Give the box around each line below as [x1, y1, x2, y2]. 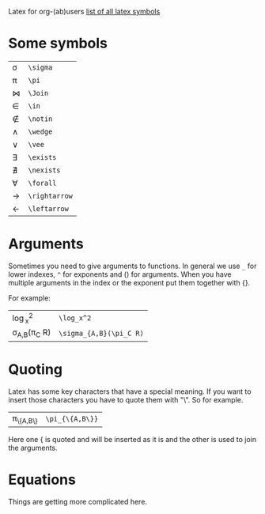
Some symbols [8, 35, 108, 52]
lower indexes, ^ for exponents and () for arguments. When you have [8, 269, 232, 279]
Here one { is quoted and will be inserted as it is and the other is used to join [8, 434, 257, 444]
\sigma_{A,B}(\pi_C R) [59, 328, 144, 338]
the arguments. [8, 443, 58, 452]
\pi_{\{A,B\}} [45, 414, 99, 424]
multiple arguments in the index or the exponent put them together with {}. [8, 278, 251, 287]
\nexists [28, 165, 61, 175]
